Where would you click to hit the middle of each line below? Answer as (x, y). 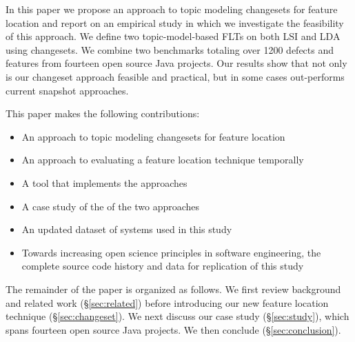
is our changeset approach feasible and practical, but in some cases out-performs (175, 76)
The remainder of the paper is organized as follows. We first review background (173, 289)
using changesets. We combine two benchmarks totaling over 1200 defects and (170, 49)
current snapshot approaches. (67, 90)
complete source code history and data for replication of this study (163, 266)
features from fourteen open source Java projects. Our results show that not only (176, 63)
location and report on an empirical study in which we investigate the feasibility (175, 22)
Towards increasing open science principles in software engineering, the (171, 252)
